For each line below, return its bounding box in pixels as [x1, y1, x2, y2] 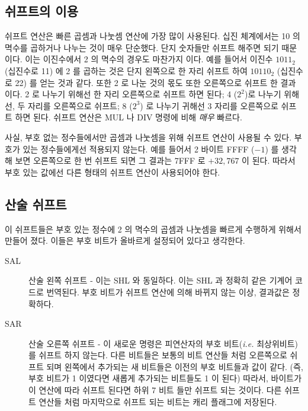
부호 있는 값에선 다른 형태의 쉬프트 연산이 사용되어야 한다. [5, 165, 220, 178]
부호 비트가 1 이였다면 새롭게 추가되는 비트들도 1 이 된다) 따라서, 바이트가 [28, 372, 302, 384]
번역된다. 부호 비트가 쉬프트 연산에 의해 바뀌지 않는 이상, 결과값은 [46, 285, 290, 298]
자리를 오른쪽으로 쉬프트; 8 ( [27, 99, 133, 111]
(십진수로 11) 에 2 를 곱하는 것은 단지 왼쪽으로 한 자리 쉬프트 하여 [5, 64, 248, 77]
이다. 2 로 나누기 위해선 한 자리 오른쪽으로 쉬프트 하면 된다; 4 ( [5, 88, 238, 100]
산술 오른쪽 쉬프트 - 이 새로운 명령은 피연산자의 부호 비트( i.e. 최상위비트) [28, 337, 299, 349]
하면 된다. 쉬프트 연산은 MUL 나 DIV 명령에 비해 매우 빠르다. [15, 111, 242, 123]
